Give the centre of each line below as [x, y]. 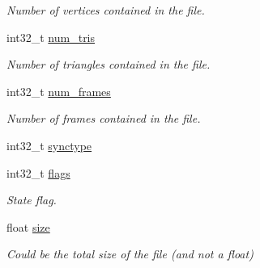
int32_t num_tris [51, 37]
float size [28, 226]
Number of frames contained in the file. [104, 118]
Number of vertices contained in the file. [106, 10]
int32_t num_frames [59, 91]
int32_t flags [38, 172]
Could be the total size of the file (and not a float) [130, 254]
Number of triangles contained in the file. [109, 64]
